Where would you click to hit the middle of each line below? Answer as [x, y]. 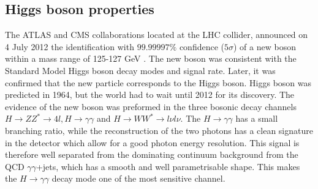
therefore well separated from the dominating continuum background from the [152, 154]
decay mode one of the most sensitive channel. [138, 178]
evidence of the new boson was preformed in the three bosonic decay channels [151, 106]
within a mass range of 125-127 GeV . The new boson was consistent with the [151, 58]
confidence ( [202, 46]
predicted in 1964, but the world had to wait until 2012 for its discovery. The [150, 94]
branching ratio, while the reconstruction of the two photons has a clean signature [159, 130]
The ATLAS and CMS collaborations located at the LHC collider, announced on [157, 35]
